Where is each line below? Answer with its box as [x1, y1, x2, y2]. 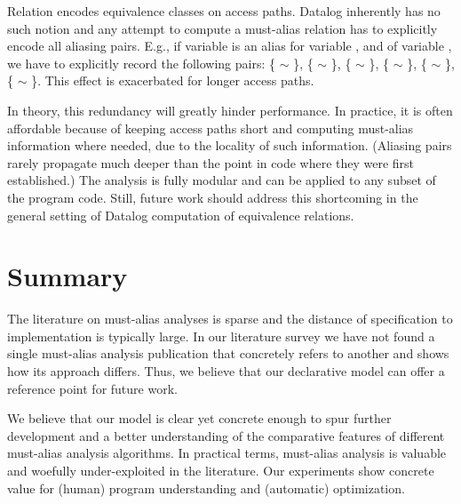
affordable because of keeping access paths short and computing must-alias [7, 118, 414, 137]
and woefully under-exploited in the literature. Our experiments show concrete [7, 461, 434, 479]
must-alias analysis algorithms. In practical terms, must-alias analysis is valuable [7, 444, 447, 462]
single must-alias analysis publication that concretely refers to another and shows [7, 344, 449, 363]
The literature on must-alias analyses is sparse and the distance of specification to [7, 309, 453, 328]
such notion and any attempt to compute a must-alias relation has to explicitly [7, 19, 438, 37]
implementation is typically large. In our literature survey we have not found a [7, 326, 435, 345]
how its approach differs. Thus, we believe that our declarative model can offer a [7, 362, 445, 380]
